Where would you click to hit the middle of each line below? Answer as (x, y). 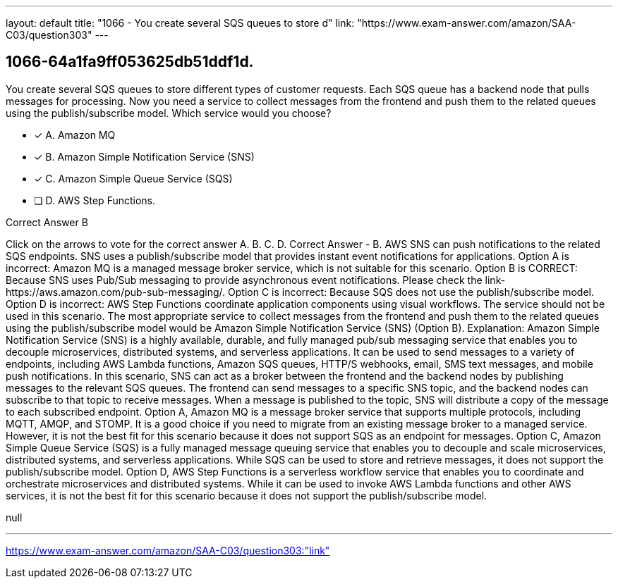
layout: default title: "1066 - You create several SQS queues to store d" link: (180, 23)
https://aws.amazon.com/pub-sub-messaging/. (116, 292)
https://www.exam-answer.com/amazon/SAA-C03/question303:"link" (168, 550)
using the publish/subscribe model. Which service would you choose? (169, 113)
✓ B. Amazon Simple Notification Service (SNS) (144, 156)
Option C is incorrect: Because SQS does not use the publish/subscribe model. (411, 292)
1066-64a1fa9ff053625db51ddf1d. (130, 62)
